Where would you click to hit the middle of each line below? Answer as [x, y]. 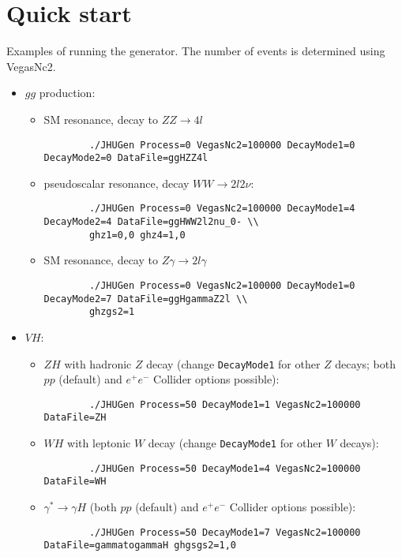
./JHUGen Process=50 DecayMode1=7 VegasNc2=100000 [225, 532]
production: [67, 93]
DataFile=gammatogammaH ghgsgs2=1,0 [140, 546]
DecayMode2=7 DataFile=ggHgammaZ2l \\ [146, 299]
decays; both [366, 363]
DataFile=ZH [75, 418]
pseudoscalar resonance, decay [116, 183]
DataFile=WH [75, 482]
